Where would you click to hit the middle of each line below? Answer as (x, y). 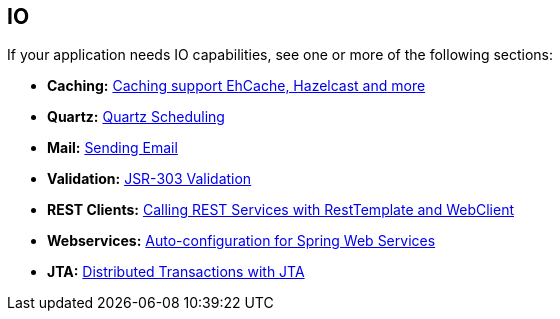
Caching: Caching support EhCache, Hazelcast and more (236, 86)
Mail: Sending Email (112, 148)
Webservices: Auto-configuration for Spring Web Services (241, 241)
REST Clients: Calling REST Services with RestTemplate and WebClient (280, 210)
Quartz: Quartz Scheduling (136, 117)
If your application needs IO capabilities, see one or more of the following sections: (280, 55)
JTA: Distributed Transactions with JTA (176, 272)
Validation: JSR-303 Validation (149, 179)
